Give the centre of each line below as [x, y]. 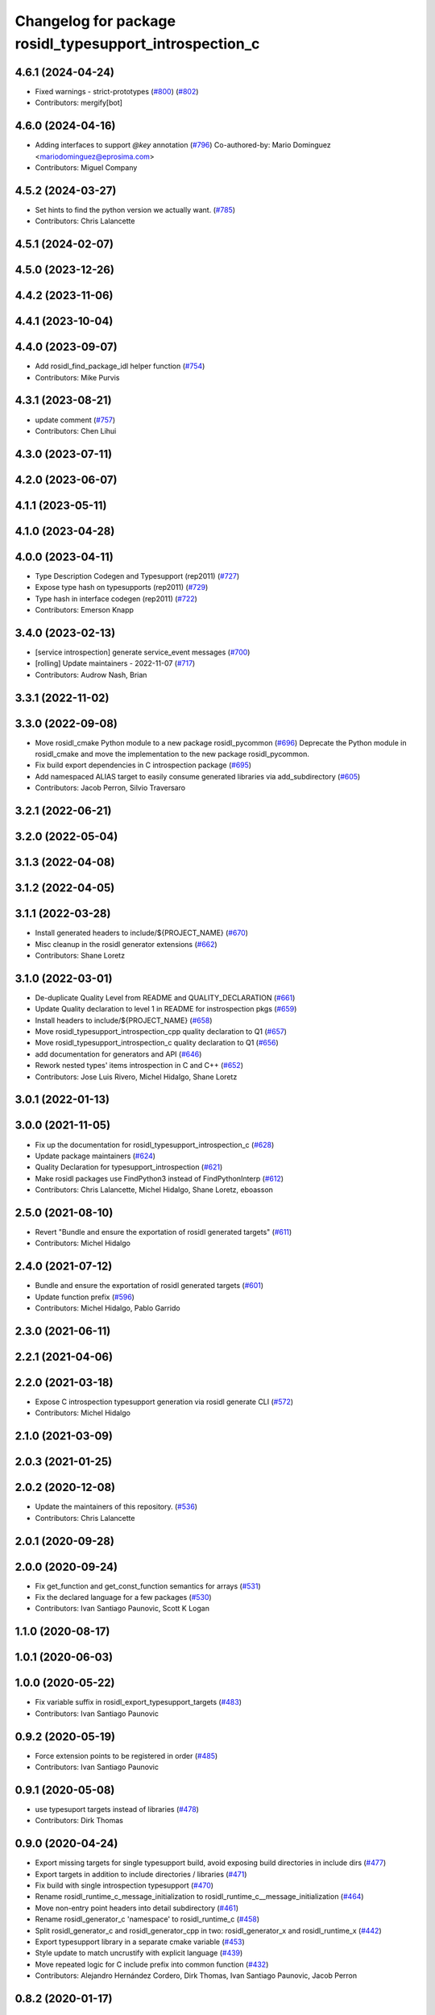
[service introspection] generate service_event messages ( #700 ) [143, 652]
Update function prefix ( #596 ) [85, 1297]
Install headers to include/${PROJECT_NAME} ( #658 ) [124, 1020]
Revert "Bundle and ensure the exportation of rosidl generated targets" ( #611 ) [164, 1232]
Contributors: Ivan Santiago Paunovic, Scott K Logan [122, 1609]
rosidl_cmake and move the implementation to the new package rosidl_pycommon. [172, 754]
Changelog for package [95, 21]
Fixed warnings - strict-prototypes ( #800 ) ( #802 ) [117, 91]
